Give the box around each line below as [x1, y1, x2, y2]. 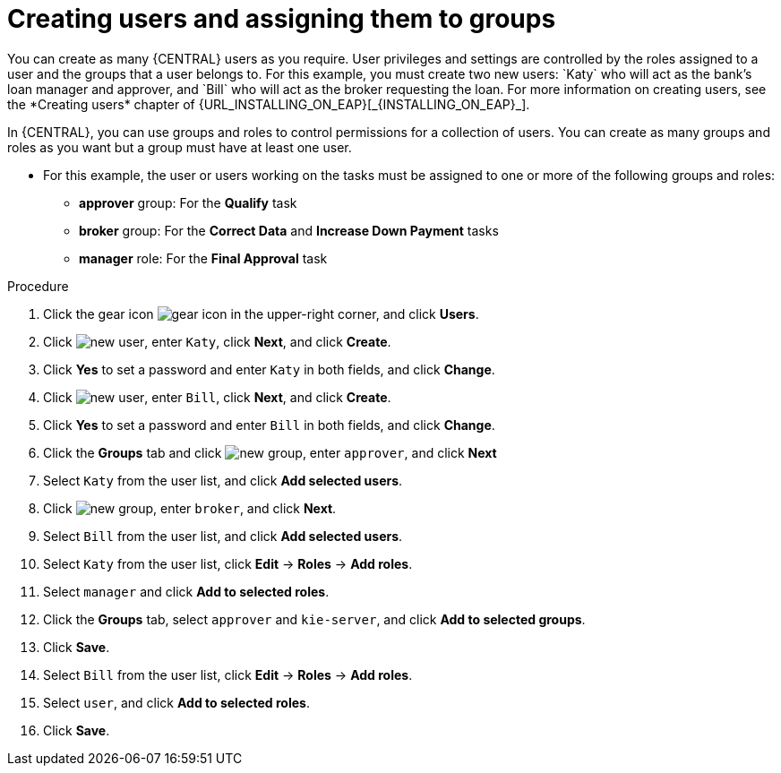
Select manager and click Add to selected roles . [43, 583, 330, 599]
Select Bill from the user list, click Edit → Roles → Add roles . [43, 666, 413, 683]
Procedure [7, 278, 69, 294]
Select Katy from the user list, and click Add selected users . [43, 472, 403, 488]
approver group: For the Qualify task [79, 194, 297, 210]
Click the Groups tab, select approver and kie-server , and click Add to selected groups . [43, 611, 586, 627]
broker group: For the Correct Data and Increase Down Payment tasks [79, 222, 499, 238]
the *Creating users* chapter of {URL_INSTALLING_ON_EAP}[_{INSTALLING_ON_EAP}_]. [7, 96, 530, 112]
